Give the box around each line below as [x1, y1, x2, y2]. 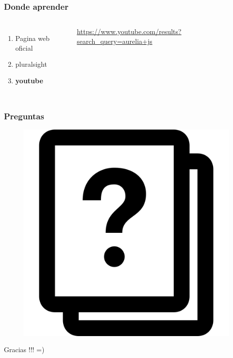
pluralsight [15, 59, 47, 69]
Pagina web [15, 33, 50, 43]
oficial [15, 42, 33, 53]
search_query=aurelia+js [77, 36, 152, 46]
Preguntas [4, 110, 44, 122]
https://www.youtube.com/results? [77, 26, 182, 37]
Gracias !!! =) [4, 344, 45, 355]
